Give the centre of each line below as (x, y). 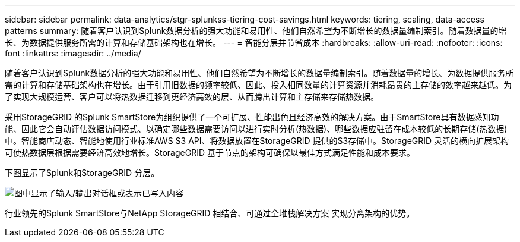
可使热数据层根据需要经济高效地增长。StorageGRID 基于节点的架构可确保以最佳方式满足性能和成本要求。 (210, 153)
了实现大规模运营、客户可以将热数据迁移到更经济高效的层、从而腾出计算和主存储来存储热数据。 (192, 97)
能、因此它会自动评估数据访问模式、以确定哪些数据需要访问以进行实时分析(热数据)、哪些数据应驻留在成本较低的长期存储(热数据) (256, 129)
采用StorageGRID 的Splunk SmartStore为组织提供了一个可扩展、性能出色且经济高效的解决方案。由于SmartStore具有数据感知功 (252, 117)
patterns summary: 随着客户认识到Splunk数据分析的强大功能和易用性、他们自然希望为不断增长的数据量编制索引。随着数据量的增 (256, 31)
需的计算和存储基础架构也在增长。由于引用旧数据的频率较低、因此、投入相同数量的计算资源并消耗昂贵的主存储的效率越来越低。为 (258, 85)
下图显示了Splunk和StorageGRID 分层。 (82, 173)
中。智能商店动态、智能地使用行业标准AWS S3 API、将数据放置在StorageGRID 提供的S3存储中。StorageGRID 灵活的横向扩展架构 (257, 141)
